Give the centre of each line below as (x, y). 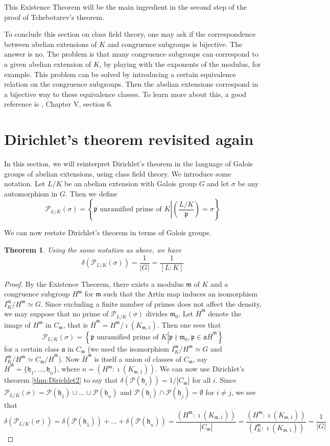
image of (17, 324)
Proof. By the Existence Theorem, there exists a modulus (94, 283)
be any (248, 183)
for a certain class (32, 348)
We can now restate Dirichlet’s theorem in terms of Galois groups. (108, 232)
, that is (75, 324)
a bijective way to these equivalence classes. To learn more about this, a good (125, 94)
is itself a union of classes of (138, 358)
